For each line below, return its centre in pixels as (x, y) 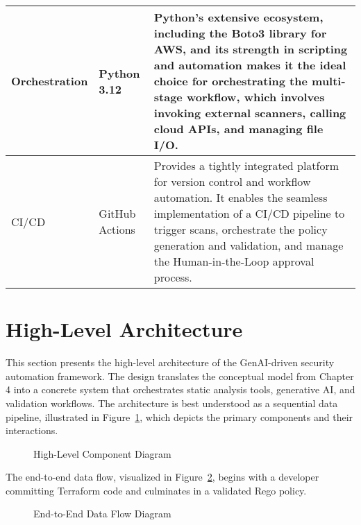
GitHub (117, 213)
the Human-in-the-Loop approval (234, 261)
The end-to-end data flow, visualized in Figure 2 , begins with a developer (162, 477)
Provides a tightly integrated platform (246, 165)
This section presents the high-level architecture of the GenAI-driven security (170, 362)
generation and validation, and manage (249, 245)
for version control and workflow (232, 181)
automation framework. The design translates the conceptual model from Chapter (180, 376)
